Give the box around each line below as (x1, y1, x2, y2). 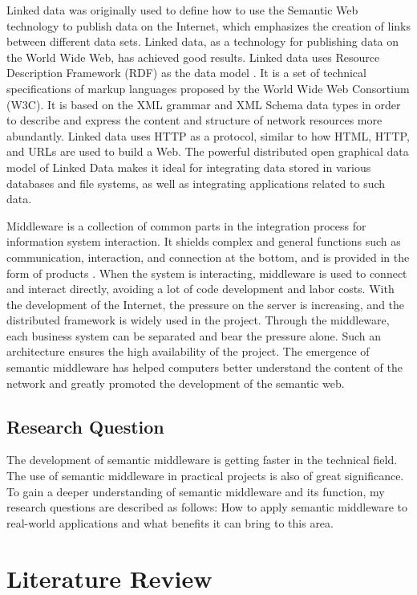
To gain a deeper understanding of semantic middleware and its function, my (6, 483, 385, 499)
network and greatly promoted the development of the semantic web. (6, 374, 345, 391)
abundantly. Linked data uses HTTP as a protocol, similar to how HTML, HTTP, (6, 127, 410, 144)
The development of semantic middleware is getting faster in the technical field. (6, 451, 398, 468)
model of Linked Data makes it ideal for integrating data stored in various (6, 158, 371, 175)
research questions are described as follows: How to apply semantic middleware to (6, 499, 408, 516)
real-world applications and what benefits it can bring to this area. (6, 514, 334, 531)
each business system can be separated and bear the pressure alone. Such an (6, 327, 382, 344)
